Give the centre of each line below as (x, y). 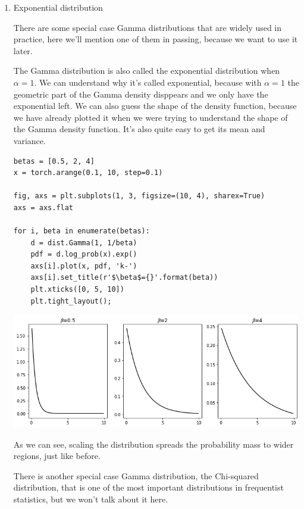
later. (23, 50)
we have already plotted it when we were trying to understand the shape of (151, 117)
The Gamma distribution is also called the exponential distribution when (147, 71)
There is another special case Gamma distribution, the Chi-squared (136, 475)
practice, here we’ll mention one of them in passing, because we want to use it (156, 39)
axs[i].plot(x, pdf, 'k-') (84, 266)
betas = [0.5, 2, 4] (54, 161)
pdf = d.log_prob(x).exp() (84, 254)
